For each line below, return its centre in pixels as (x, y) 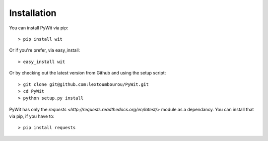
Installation (33, 13)
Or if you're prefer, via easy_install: (45, 50)
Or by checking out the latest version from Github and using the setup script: (88, 73)
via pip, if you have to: (32, 116)
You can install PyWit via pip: (39, 28)
